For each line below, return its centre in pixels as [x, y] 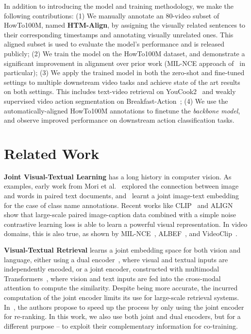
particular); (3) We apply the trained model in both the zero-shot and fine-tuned [124, 72]
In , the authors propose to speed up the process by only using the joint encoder [124, 307]
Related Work [52, 153]
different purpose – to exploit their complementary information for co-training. [121, 326]
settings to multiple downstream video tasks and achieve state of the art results [122, 82]
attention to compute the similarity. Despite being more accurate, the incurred [121, 288]
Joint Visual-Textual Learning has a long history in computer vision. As [118, 176]
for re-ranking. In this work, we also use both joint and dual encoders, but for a [122, 316]
